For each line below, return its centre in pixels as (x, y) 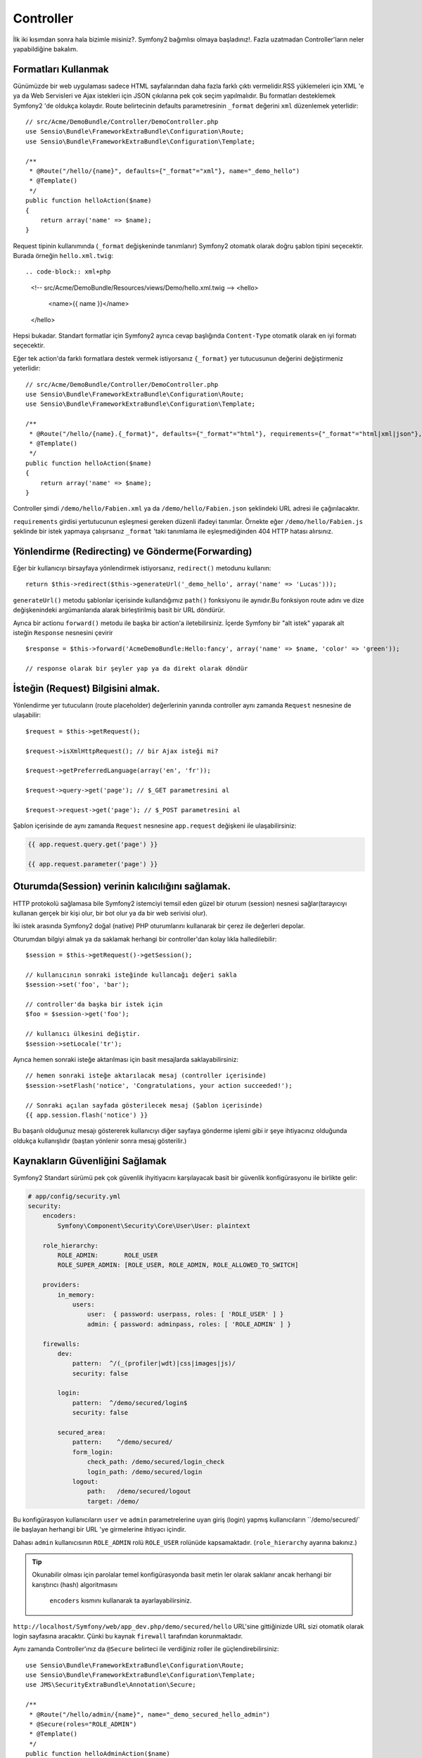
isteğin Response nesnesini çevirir (63, 632)
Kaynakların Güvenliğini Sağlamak (90, 1161)
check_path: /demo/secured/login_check (156, 1462)
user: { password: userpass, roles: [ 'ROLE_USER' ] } (185, 1314)
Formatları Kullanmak (61, 69)
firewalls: (61, 1344)
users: (83, 1304)
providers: (61, 1285)
